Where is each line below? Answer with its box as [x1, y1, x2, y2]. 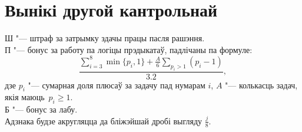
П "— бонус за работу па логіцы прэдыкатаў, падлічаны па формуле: [5, 43, 253, 55]
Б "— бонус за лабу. [5, 103, 78, 115]
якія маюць [5, 91, 45, 103]
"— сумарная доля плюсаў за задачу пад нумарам [28, 78, 205, 91]
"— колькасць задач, [225, 78, 298, 91]
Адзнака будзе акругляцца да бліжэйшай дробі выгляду [5, 114, 203, 127]
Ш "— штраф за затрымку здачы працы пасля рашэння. [5, 32, 205, 44]
